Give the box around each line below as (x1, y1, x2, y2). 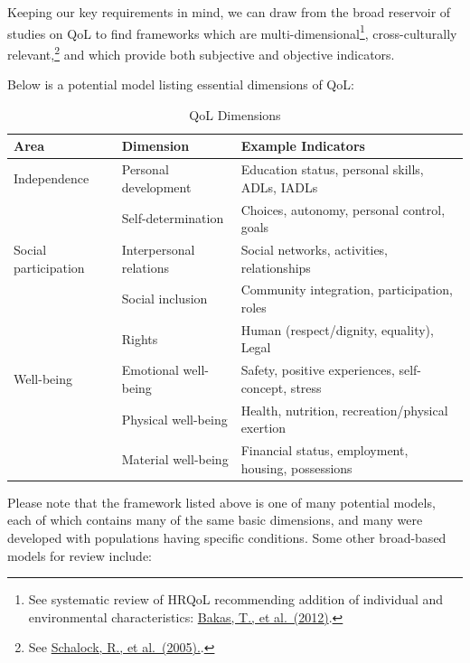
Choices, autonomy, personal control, (240, 200, 446, 219)
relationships (240, 257, 311, 276)
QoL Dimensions (189, 105, 281, 124)
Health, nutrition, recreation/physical (240, 400, 448, 419)
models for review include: (7, 546, 152, 565)
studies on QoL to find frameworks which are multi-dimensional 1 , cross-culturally (7, 21, 457, 42)
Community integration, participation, (240, 280, 453, 299)
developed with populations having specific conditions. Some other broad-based (7, 528, 446, 547)
